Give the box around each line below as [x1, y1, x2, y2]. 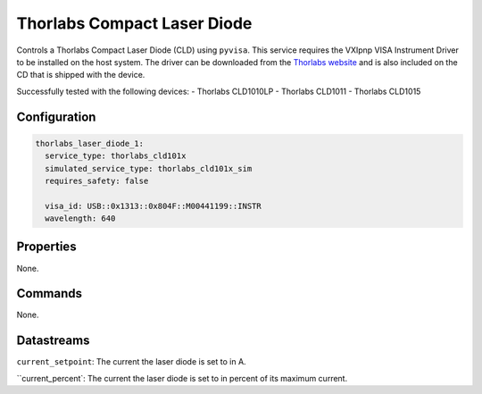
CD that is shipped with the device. [16, 70, 145, 80]
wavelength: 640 [45, 214, 116, 223]
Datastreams [16, 333, 90, 348]
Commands [16, 286, 83, 301]
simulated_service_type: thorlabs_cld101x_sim [45, 163, 253, 173]
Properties [16, 239, 77, 255]
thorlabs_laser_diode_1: [35, 138, 145, 148]
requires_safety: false [45, 175, 149, 186]
